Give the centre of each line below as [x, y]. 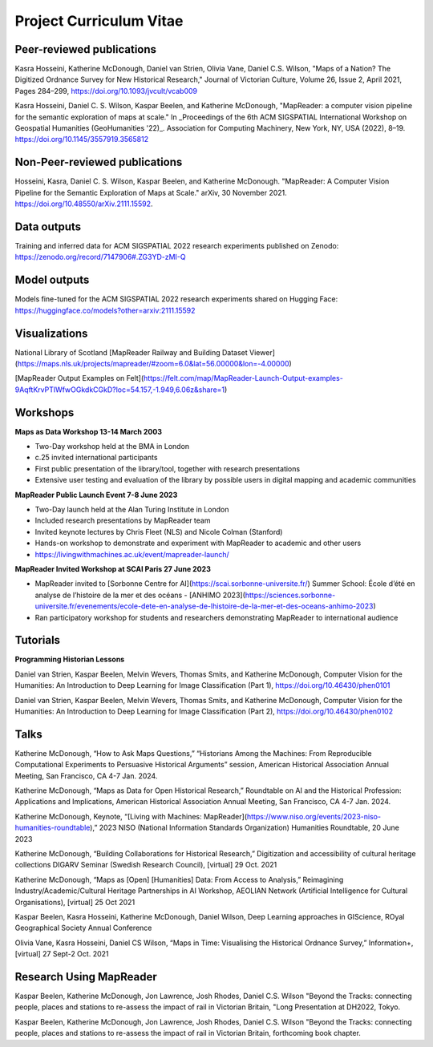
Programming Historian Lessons [70, 659]
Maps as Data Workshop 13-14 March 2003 [89, 431]
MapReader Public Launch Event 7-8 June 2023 [96, 495]
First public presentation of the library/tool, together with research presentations [168, 468]
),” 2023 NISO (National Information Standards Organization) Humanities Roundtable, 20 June [245, 828]
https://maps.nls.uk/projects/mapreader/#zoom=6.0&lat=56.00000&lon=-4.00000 [153, 363]
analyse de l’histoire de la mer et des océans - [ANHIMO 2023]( [140, 595]
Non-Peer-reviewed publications [99, 162]
